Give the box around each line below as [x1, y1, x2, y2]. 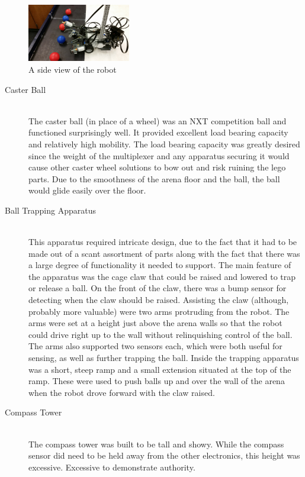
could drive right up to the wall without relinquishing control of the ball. [28, 328, 293, 340]
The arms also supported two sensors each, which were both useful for [28, 340, 282, 352]
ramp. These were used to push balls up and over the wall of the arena [28, 375, 285, 387]
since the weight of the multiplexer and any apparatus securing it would [28, 149, 290, 162]
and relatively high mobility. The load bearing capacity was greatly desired [28, 137, 300, 150]
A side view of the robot [28, 63, 117, 75]
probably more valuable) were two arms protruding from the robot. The [28, 305, 290, 317]
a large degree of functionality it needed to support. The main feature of [28, 259, 291, 271]
